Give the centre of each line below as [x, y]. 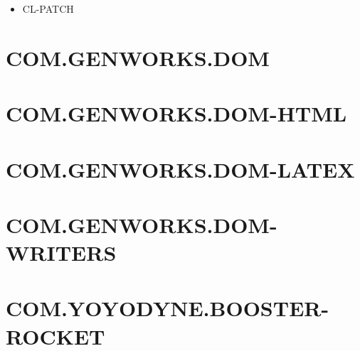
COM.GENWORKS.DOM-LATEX [180, 169]
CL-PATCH [48, 9]
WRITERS [61, 253]
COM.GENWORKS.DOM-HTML [176, 113]
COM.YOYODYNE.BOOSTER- [168, 308]
